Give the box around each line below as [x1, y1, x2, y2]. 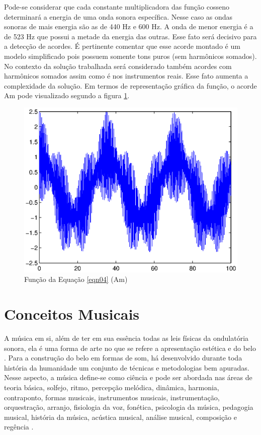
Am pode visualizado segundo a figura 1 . [4, 90, 130, 101]
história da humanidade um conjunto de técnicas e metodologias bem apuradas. [4, 362, 249, 373]
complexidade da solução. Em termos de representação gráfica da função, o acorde [4, 80, 257, 91]
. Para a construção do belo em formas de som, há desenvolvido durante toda [4, 352, 242, 363]
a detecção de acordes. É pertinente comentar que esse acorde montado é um [4, 41, 240, 51]
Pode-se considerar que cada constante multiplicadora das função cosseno [4, 2, 229, 12]
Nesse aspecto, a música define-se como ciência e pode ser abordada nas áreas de [4, 372, 252, 383]
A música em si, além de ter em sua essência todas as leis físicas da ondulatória [4, 333, 249, 343]
